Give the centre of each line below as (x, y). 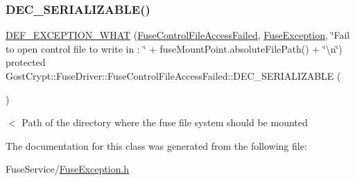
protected (26, 62)
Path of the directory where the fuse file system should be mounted (165, 122)
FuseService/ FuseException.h (68, 169)
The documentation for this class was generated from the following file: (156, 145)
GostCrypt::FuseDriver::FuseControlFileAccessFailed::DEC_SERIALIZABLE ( (173, 76)
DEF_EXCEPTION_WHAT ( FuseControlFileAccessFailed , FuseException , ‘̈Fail (178, 35)
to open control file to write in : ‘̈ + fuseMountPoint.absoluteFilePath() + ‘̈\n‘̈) (174, 48)
